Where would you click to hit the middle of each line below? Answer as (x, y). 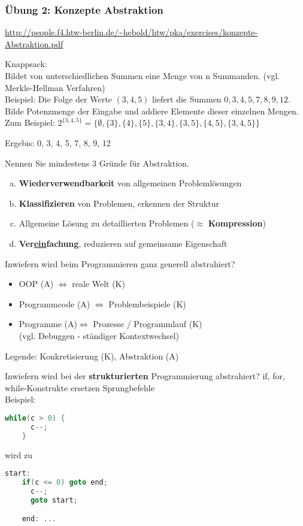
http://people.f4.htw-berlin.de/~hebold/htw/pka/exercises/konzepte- (131, 32)
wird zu (19, 454)
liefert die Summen (187, 99)
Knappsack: (26, 64)
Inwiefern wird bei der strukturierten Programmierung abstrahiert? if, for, (145, 376)
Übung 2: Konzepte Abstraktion (84, 9)
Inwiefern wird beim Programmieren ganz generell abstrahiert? (120, 263)
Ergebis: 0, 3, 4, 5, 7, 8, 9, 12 (58, 142)
